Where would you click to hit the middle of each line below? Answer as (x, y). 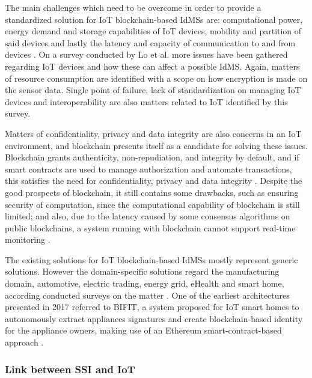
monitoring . (28, 239)
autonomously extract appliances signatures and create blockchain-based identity (154, 318)
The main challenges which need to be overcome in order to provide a (133, 7)
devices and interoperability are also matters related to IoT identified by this (146, 101)
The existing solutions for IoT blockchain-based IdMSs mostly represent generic (151, 259)
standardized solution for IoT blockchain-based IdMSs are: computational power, (154, 19)
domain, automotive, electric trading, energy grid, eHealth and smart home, (145, 283)
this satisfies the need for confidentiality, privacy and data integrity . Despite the (154, 181)
